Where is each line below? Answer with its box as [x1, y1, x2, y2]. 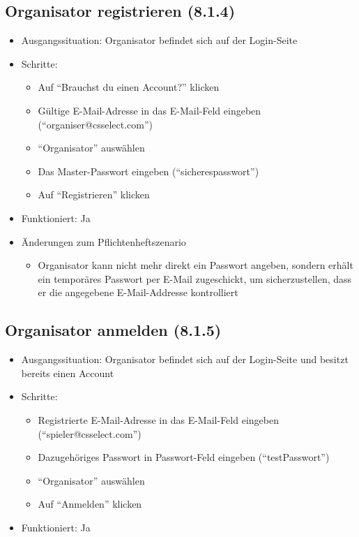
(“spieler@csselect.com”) [38, 426, 142, 441]
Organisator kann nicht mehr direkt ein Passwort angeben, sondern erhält [38, 258, 353, 272]
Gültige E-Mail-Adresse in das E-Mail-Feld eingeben [38, 103, 261, 117]
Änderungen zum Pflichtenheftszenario [21, 234, 186, 249]
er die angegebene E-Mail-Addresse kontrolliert [38, 285, 238, 300]
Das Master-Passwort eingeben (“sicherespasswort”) [38, 163, 259, 178]
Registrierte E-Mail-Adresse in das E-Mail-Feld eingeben [38, 412, 279, 427]
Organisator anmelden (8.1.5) [5, 319, 222, 341]
